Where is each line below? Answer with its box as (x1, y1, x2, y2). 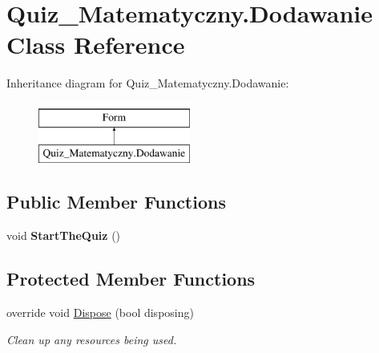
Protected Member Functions (6, 266, 256, 291)
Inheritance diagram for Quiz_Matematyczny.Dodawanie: (6, 75, 289, 91)
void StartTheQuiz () (6, 227, 121, 244)
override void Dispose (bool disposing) (6, 304, 194, 321)
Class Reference (6, 28, 185, 61)
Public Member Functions (6, 189, 226, 214)
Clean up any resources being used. (6, 331, 177, 347)
